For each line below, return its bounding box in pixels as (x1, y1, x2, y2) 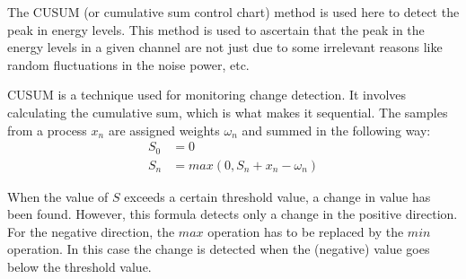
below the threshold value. (7, 257, 152, 276)
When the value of (7, 187, 109, 205)
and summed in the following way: (242, 120, 431, 139)
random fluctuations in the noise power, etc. (7, 55, 250, 74)
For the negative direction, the (7, 222, 175, 240)
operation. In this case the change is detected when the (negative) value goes (7, 240, 430, 258)
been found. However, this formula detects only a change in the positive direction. (7, 205, 458, 223)
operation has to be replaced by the (207, 222, 404, 240)
